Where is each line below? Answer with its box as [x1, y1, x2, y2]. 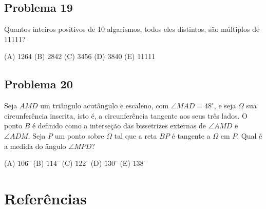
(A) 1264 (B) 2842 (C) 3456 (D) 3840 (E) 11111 [4, 51, 156, 62]
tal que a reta [114, 130, 157, 141]
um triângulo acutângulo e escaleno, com [40, 100, 169, 111]
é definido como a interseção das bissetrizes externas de [32, 120, 206, 131]
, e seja [214, 100, 236, 111]
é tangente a [172, 130, 211, 141]
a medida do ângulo [4, 140, 66, 151]
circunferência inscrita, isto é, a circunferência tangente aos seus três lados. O [4, 110, 248, 121]
